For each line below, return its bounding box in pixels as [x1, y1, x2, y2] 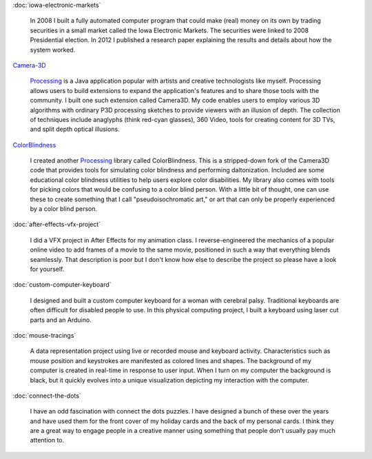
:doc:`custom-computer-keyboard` [12, 280, 112, 289]
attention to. [30, 436, 65, 445]
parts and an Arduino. [30, 316, 92, 324]
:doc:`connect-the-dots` [12, 391, 82, 400]
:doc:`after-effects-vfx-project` [12, 221, 101, 229]
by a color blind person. [30, 205, 98, 213]
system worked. [30, 45, 76, 54]
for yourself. [30, 265, 65, 273]
